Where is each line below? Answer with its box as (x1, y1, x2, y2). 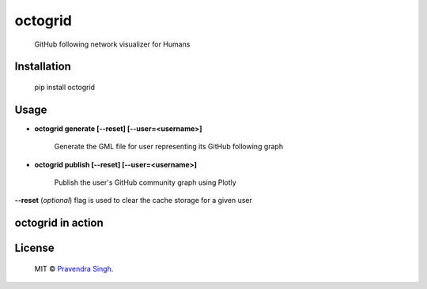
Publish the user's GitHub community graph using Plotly (54, 178, 236, 187)
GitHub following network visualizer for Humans (34, 39, 191, 49)
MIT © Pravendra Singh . (34, 264, 114, 273)
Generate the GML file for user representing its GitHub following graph (54, 142, 284, 152)
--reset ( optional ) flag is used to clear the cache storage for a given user (14, 196, 252, 205)
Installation (14, 60, 71, 73)
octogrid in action (14, 216, 104, 230)
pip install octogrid (34, 82, 95, 92)
